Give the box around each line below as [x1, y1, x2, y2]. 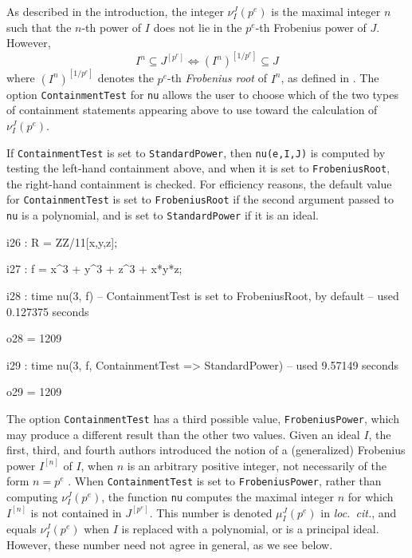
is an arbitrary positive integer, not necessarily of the [127, 457, 386, 473]
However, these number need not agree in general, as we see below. [6, 536, 333, 553]
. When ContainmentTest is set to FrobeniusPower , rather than [68, 473, 382, 489]
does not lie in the [153, 18, 242, 35]
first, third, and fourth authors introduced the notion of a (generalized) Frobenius [6, 441, 406, 458]
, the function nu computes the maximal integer [101, 488, 334, 505]
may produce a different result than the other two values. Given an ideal [6, 425, 360, 442]
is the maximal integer [271, 3, 381, 19]
